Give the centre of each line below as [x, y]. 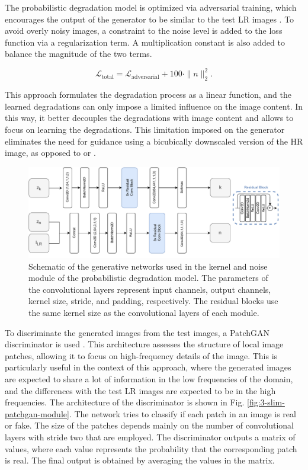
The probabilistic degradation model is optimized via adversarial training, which [151, 7]
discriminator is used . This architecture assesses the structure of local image [144, 344]
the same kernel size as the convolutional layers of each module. [144, 312]
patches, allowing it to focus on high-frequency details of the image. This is [141, 355]
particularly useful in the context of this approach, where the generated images [148, 367]
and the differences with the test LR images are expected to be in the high [140, 390]
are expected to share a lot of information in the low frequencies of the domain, [149, 378]
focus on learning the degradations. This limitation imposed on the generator [145, 130]
